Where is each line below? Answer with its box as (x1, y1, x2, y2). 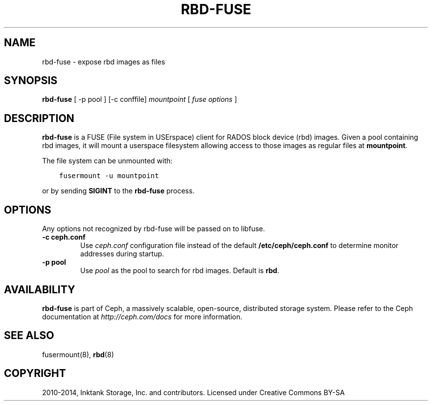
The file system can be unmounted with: (42, 156, 173, 165)
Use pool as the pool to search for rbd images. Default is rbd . (80, 266, 280, 275)
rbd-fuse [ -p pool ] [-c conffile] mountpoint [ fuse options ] (42, 95, 237, 104)
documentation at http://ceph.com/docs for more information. (42, 312, 243, 321)
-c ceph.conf (42, 233, 86, 242)
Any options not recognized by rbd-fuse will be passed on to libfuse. (42, 224, 265, 233)
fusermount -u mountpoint (59, 172, 159, 180)
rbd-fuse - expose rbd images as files (42, 57, 165, 66)
